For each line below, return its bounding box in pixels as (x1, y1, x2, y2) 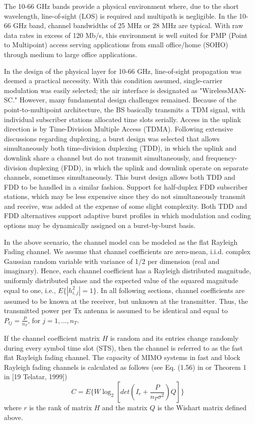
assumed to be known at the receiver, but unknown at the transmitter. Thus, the (4, 295, 248, 306)
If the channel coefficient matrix (4, 333, 100, 343)
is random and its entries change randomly (110, 333, 239, 343)
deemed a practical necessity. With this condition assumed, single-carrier (4, 75, 223, 86)
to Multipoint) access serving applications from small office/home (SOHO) (4, 39, 228, 50)
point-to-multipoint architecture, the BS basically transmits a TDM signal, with (4, 104, 245, 114)
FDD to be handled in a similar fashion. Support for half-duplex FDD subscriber (4, 181, 248, 192)
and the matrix (102, 402, 147, 413)
